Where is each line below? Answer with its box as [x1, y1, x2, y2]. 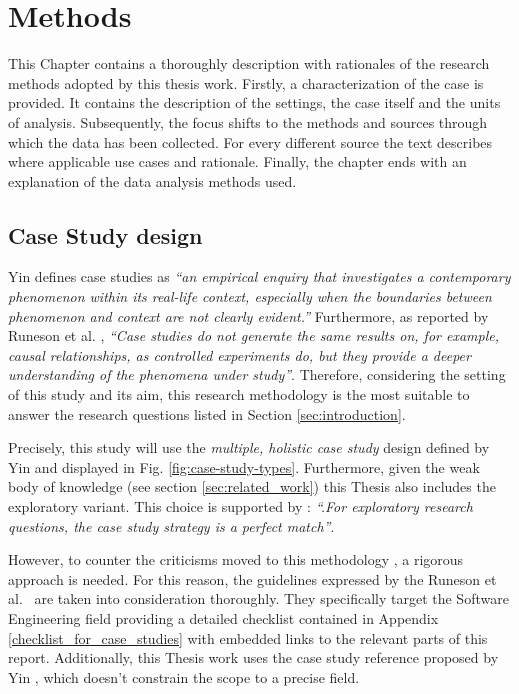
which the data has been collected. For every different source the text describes [8, 131, 493, 152]
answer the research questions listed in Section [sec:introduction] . [8, 403, 406, 424]
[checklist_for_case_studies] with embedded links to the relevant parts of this [8, 627, 488, 648]
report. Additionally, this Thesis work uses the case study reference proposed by [8, 647, 499, 668]
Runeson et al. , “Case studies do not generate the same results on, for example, [8, 325, 499, 346]
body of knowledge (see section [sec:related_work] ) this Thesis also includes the [8, 476, 496, 497]
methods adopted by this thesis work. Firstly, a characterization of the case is [8, 72, 484, 93]
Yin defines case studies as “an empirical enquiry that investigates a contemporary [8, 266, 511, 287]
